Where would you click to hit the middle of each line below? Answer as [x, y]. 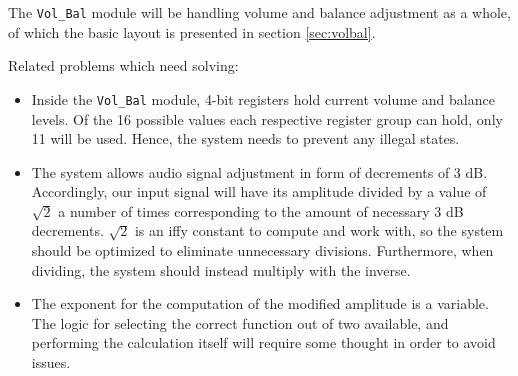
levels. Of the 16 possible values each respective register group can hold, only [267, 118]
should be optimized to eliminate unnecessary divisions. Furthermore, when [262, 250]
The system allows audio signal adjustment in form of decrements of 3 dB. [259, 171]
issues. [51, 362]
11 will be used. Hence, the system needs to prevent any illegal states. [245, 138]
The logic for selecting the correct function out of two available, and [240, 322]
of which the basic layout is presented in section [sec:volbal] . [192, 31]
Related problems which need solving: [123, 65]
